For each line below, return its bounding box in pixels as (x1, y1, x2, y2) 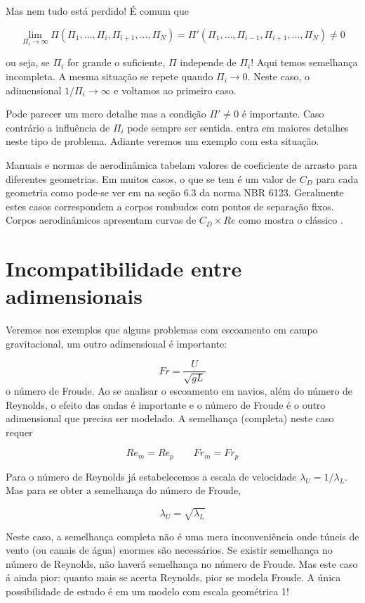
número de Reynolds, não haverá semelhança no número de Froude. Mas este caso (6, 556, 358, 571)
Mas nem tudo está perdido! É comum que (6, 4, 189, 18)
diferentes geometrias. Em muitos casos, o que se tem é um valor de (6, 171, 297, 186)
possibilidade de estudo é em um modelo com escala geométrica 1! (6, 583, 289, 598)
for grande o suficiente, (67, 55, 166, 70)
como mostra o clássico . (239, 212, 343, 227)
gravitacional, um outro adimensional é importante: (6, 336, 227, 350)
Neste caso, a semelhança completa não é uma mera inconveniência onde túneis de (6, 528, 359, 543)
